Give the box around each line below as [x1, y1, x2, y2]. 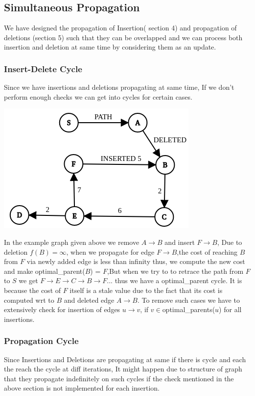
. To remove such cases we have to [137, 294, 240, 305]
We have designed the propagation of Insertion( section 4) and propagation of [4, 23, 237, 33]
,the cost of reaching [177, 246, 238, 257]
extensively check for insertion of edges [4, 304, 120, 315]
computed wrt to [4, 294, 54, 305]
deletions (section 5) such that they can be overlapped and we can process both [4, 32, 243, 42]
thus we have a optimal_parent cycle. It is [115, 275, 242, 286]
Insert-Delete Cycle [4, 62, 82, 75]
